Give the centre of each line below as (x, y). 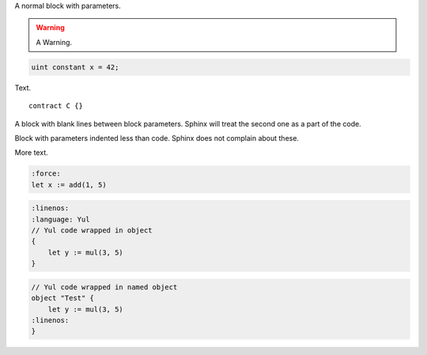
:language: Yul (60, 219)
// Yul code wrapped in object (92, 230)
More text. (31, 153)
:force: (46, 174)
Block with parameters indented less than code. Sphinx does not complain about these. (157, 138)
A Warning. (54, 42)
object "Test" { (63, 298)
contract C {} (56, 106)
